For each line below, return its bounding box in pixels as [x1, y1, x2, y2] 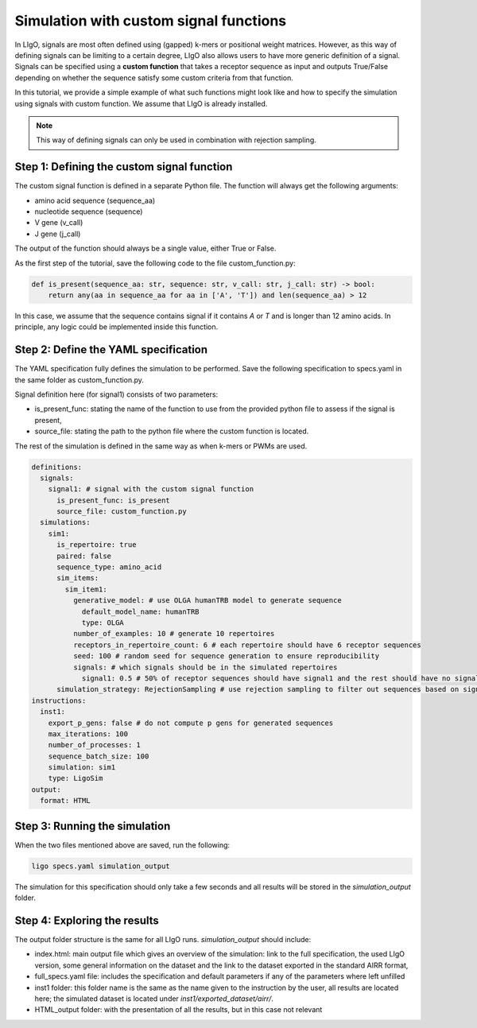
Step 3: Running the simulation [14, 819, 171, 832]
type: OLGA [81, 618, 125, 627]
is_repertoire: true [56, 541, 137, 549]
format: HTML [40, 796, 91, 805]
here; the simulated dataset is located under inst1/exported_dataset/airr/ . [34, 994, 274, 1003]
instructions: [31, 696, 87, 705]
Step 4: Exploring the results [14, 914, 159, 927]
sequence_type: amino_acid [56, 563, 162, 572]
